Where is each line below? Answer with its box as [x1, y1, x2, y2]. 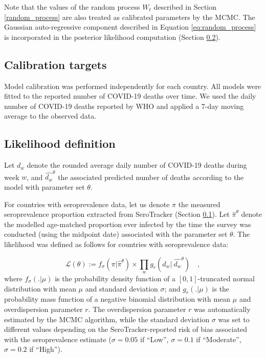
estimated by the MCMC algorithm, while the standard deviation [4, 314, 210, 324]
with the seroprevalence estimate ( [4, 333, 112, 344]
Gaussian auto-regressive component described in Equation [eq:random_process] [4, 21, 256, 32]
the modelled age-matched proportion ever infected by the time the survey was [4, 218, 251, 229]
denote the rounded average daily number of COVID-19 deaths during [27, 160, 247, 170]
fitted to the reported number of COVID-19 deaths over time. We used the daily [4, 91, 256, 101]
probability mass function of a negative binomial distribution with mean [4, 294, 231, 304]
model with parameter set [4, 182, 85, 192]
